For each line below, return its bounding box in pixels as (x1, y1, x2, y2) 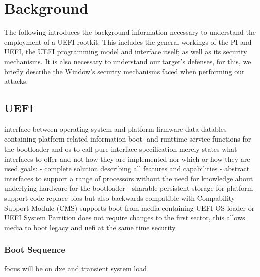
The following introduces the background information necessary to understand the (4, 27, 256, 37)
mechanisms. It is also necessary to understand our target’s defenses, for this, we (4, 56, 251, 66)
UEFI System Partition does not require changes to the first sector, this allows (4, 212, 245, 223)
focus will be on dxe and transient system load (4, 263, 147, 273)
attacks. (4, 76, 28, 86)
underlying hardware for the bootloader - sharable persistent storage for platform (4, 183, 253, 193)
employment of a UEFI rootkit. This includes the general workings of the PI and (4, 36, 252, 47)
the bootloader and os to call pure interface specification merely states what (4, 144, 237, 154)
